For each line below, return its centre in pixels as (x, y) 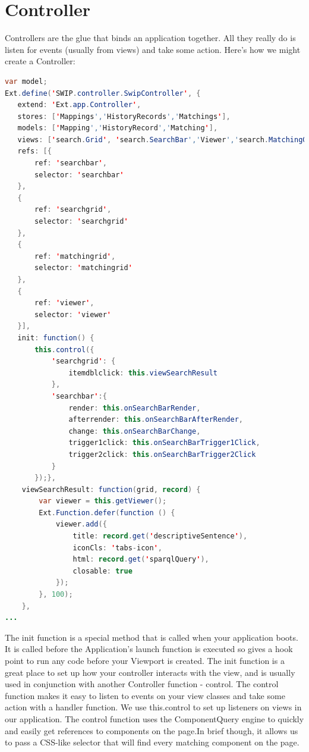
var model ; (26, 81)
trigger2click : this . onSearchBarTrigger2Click (162, 454)
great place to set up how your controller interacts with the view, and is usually (150, 672)
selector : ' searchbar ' (79, 175)
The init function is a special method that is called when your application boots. (152, 637)
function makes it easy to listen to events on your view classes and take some (145, 695)
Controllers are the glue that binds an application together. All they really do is (150, 38)
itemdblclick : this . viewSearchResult (143, 373)
